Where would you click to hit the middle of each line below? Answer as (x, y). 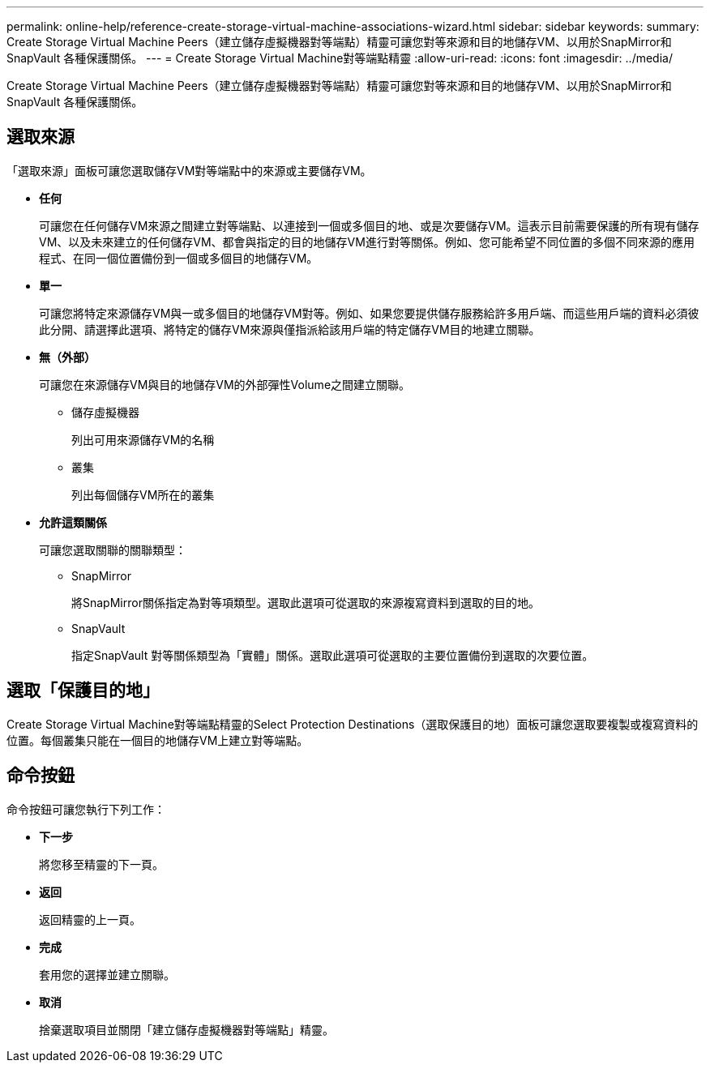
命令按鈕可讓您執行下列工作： (86, 809)
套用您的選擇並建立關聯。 (107, 974)
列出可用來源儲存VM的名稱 (143, 439)
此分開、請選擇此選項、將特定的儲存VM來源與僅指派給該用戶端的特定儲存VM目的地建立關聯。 (290, 329)
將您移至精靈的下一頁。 (101, 864)
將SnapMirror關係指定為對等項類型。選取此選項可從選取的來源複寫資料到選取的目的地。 (306, 602)
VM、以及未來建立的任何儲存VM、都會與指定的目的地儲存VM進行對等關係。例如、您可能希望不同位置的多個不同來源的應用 (367, 242)
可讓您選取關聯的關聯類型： (113, 549)
